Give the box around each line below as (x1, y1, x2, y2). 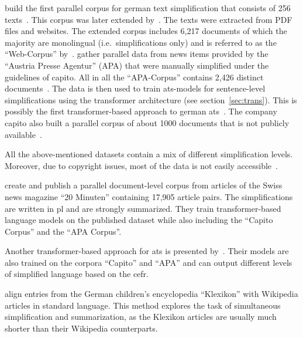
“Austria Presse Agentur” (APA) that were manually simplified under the (5, 59, 269, 71)
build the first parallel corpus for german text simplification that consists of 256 (5, 2, 291, 13)
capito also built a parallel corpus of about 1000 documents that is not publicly (5, 116, 290, 129)
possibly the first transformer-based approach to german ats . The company (5, 105, 277, 117)
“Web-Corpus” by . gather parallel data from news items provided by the (5, 48, 268, 60)
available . (5, 128, 42, 140)
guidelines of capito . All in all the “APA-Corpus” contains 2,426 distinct (5, 70, 264, 83)
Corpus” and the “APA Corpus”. (5, 225, 122, 237)
